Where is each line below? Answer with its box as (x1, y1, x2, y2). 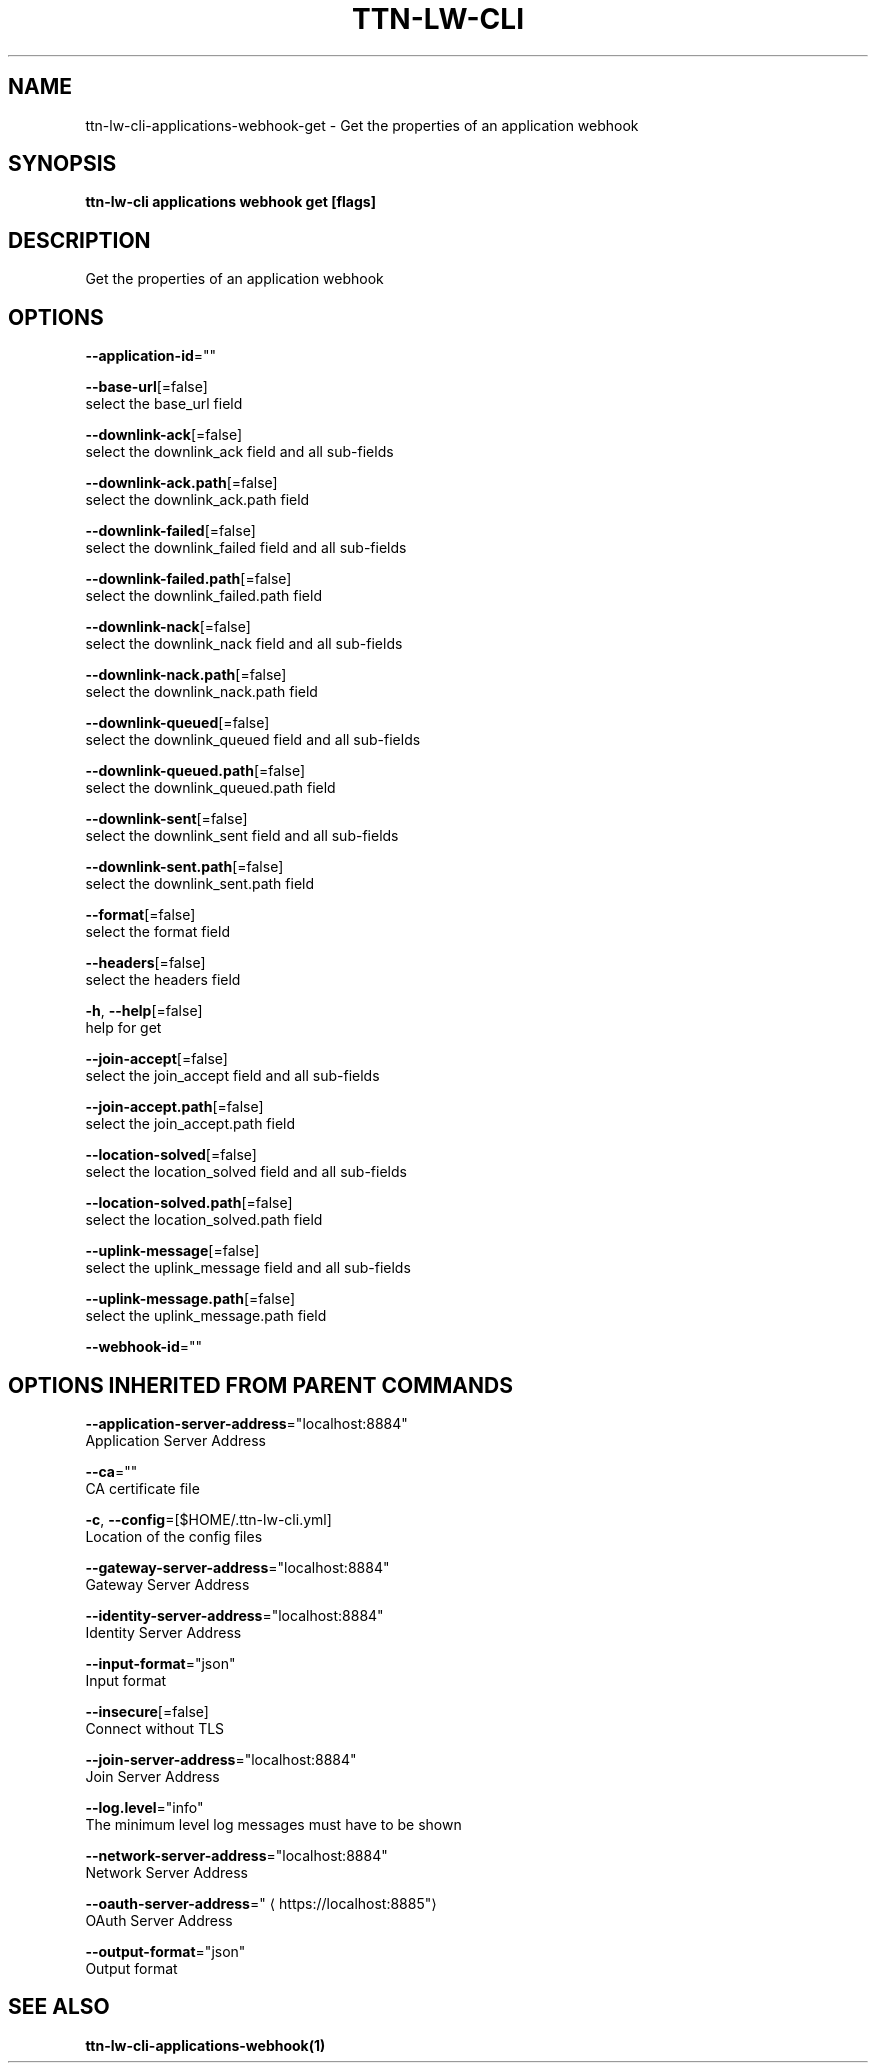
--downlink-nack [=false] (85, 618, 251, 636)
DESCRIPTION (8, 227, 151, 253)
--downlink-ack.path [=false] (85, 474, 278, 492)
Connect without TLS (85, 1719, 225, 1737)
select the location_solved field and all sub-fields (85, 1163, 407, 1181)
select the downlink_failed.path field (85, 587, 322, 605)
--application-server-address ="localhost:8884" (85, 1414, 408, 1432)
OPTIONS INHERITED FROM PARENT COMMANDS (8, 1372, 513, 1398)
